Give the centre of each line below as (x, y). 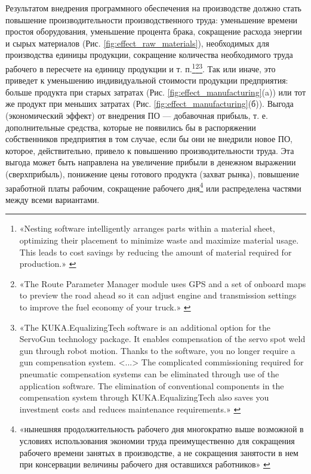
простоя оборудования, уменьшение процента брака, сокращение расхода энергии (154, 31)
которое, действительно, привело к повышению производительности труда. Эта (150, 150)
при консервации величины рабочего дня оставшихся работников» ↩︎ (145, 464)
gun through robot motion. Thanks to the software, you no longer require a (157, 350)
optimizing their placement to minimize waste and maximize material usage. (159, 240)
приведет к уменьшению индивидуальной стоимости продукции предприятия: (147, 80)
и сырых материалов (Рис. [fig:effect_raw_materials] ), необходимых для (137, 43)
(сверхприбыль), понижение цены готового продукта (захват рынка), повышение (152, 173)
